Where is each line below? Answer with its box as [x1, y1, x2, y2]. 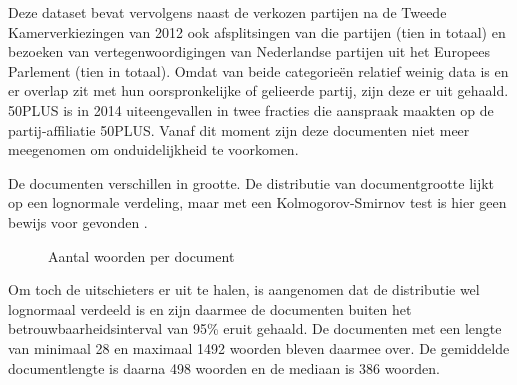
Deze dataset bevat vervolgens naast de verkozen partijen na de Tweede [8, 2, 447, 22]
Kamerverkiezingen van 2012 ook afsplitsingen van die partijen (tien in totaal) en [8, 21, 506, 42]
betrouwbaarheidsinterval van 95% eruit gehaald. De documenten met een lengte [8, 318, 502, 339]
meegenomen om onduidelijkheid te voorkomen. [8, 139, 299, 160]
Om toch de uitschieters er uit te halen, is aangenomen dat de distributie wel [8, 279, 480, 300]
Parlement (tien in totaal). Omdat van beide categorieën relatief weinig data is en [8, 60, 509, 81]
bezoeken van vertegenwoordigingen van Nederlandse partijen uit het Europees [8, 41, 491, 62]
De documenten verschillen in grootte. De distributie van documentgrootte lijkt [8, 172, 495, 193]
